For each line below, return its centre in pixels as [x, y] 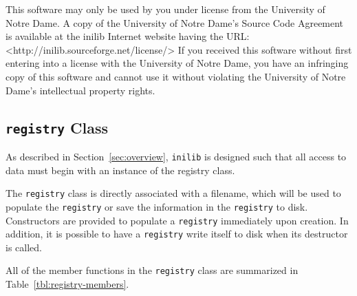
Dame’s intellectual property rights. [80, 90]
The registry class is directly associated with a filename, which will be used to [173, 193]
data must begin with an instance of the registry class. [120, 170]
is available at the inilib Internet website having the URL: [128, 36]
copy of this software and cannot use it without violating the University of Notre [176, 76]
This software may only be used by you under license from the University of [165, 9]
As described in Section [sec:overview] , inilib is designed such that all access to [176, 156]
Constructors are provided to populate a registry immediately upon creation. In [177, 220]
